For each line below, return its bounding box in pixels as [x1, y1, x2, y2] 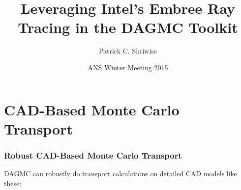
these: [4, 178, 22, 188]
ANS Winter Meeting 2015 [88, 62, 168, 72]
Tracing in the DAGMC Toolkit [18, 17, 238, 37]
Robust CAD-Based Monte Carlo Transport [4, 149, 182, 161]
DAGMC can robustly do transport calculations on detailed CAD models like [4, 168, 237, 179]
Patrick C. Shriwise [98, 46, 157, 56]
